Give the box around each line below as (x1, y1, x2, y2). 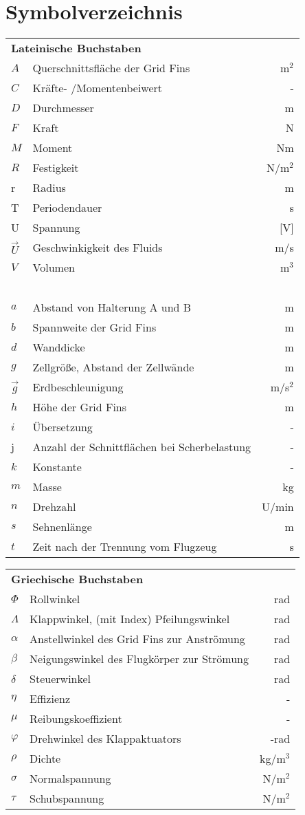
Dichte (30, 750, 61, 767)
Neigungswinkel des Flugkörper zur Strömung (30, 651, 249, 667)
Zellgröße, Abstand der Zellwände (32, 359, 194, 376)
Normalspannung (30, 770, 111, 787)
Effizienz (30, 691, 70, 707)
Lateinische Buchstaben (11, 40, 142, 56)
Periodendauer (32, 199, 102, 216)
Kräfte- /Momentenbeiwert (32, 80, 163, 96)
